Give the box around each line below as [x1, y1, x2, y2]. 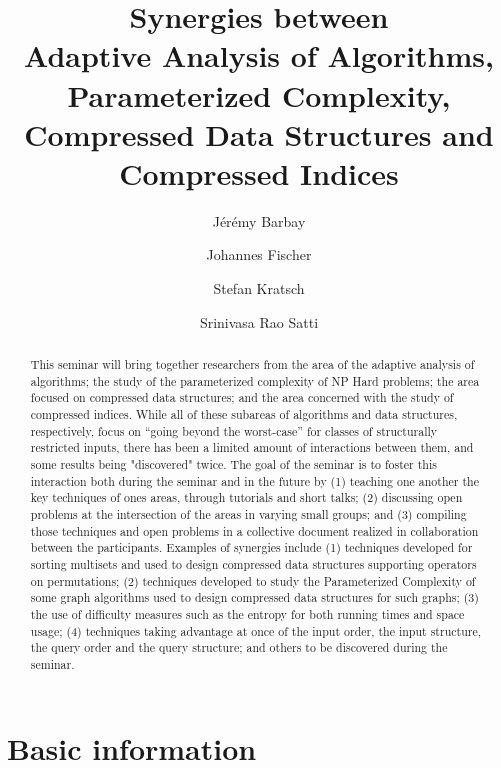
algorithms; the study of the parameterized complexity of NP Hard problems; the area [30, 372, 480, 389]
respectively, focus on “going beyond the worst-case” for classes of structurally [30, 422, 438, 439]
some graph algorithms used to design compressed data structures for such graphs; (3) [30, 589, 479, 606]
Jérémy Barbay [212, 210, 306, 231]
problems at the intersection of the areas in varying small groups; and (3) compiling [30, 505, 467, 522]
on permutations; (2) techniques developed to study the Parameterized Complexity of [30, 572, 476, 589]
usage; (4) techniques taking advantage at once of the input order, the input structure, [30, 622, 482, 639]
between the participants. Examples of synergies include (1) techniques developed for [30, 539, 473, 556]
